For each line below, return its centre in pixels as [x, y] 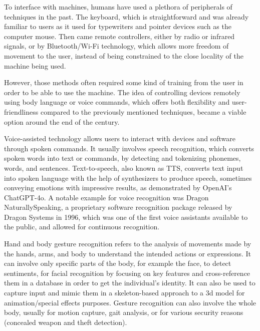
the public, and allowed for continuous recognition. [82, 227]
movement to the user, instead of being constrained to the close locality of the [124, 55]
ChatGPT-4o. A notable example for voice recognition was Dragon [106, 197]
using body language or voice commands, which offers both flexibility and [117, 102]
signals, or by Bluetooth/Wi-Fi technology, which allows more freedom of [116, 46]
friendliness [21, 111]
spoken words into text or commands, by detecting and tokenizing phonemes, [122, 158]
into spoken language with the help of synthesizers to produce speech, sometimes [128, 178]
